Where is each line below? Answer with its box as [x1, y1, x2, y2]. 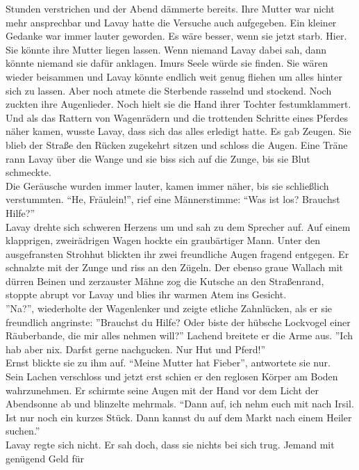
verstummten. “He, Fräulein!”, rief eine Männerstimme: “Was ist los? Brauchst [6, 192, 340, 206]
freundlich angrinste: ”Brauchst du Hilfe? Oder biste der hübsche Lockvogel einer [6, 314, 351, 329]
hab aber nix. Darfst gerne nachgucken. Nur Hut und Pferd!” [6, 341, 266, 356]
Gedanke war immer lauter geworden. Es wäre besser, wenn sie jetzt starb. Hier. [6, 29, 347, 43]
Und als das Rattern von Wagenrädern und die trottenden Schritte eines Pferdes [6, 110, 348, 124]
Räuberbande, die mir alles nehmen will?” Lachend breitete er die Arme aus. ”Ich [6, 328, 353, 343]
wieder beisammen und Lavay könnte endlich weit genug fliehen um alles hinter [6, 69, 342, 83]
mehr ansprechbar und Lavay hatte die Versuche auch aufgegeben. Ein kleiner [6, 15, 337, 29]
